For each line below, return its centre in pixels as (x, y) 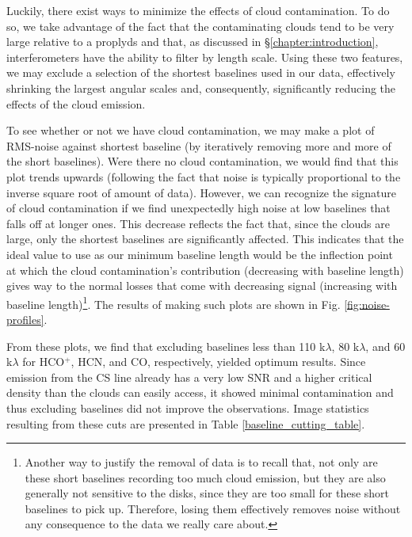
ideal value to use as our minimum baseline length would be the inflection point (200, 254)
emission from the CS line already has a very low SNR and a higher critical (189, 377)
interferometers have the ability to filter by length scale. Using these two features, (205, 57)
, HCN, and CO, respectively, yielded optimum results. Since (218, 362)
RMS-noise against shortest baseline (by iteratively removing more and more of (199, 145)
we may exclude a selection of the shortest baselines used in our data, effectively (201, 72)
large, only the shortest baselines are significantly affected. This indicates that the (205, 239)
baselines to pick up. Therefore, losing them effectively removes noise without (213, 508)
